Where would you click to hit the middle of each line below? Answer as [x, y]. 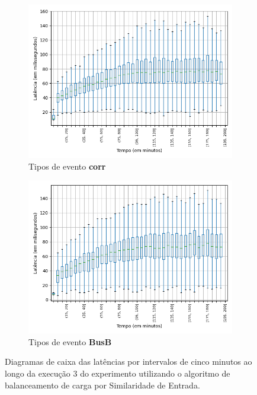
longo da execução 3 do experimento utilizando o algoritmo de [118, 373]
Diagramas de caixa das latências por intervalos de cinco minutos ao [128, 361]
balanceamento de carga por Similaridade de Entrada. [102, 385]
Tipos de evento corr [67, 166]
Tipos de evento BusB [70, 341]
